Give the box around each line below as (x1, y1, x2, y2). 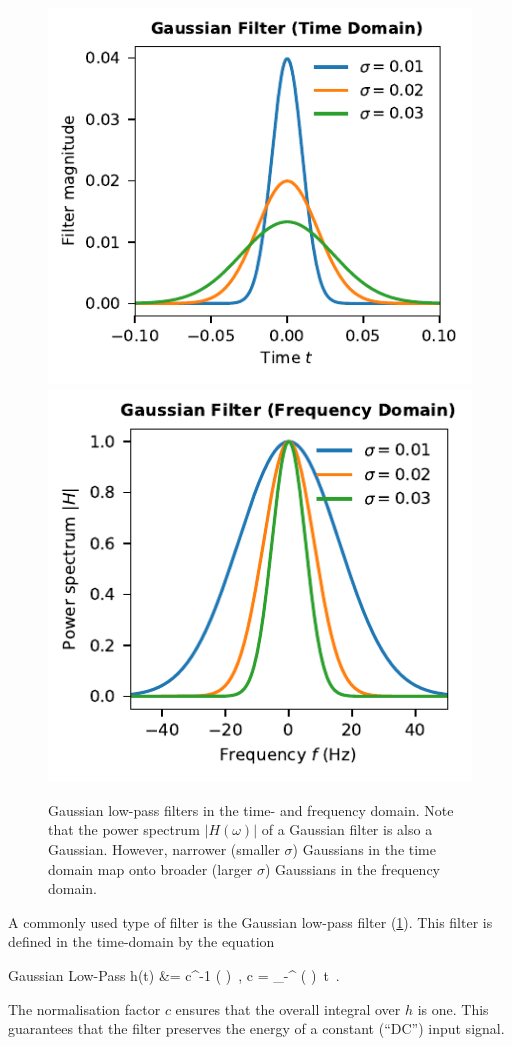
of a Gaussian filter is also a (261, 819, 433, 840)
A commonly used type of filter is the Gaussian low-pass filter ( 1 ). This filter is (8, 911, 493, 932)
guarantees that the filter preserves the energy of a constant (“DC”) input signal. (8, 1018, 505, 1039)
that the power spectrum (48, 819, 200, 840)
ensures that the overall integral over (175, 998, 401, 1019)
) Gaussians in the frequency (265, 858, 441, 879)
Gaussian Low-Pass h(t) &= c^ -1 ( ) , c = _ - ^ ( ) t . (8, 964, 340, 985)
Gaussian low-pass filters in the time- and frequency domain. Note (48, 799, 454, 820)
